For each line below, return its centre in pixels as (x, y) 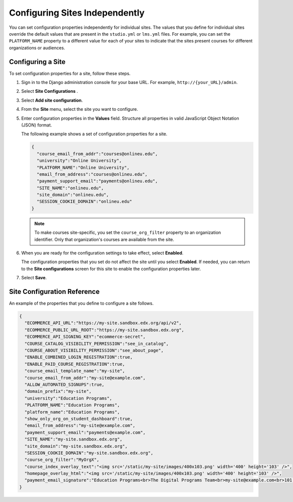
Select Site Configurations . (50, 91)
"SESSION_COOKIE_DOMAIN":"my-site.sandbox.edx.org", (89, 453)
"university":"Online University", (79, 161)
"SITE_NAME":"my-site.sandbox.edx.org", (73, 439)
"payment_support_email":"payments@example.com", (85, 432)
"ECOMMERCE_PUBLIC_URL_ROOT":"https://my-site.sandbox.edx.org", (105, 330)
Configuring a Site (37, 62)
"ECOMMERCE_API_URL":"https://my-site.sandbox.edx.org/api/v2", (103, 323)
